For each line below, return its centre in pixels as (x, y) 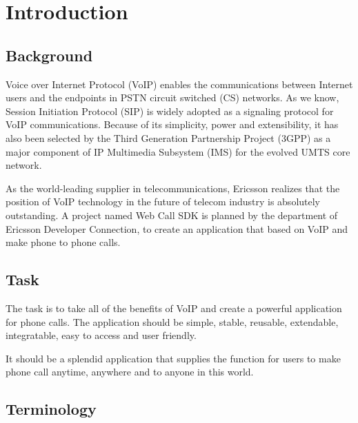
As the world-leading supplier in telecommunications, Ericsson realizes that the (173, 188)
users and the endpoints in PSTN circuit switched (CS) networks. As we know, (172, 97)
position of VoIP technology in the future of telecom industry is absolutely (163, 202)
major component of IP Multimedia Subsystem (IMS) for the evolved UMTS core (178, 151)
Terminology (51, 409)
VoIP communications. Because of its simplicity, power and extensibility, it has (172, 124)
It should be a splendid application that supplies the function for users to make (173, 358)
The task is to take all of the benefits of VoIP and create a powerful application (174, 308)
